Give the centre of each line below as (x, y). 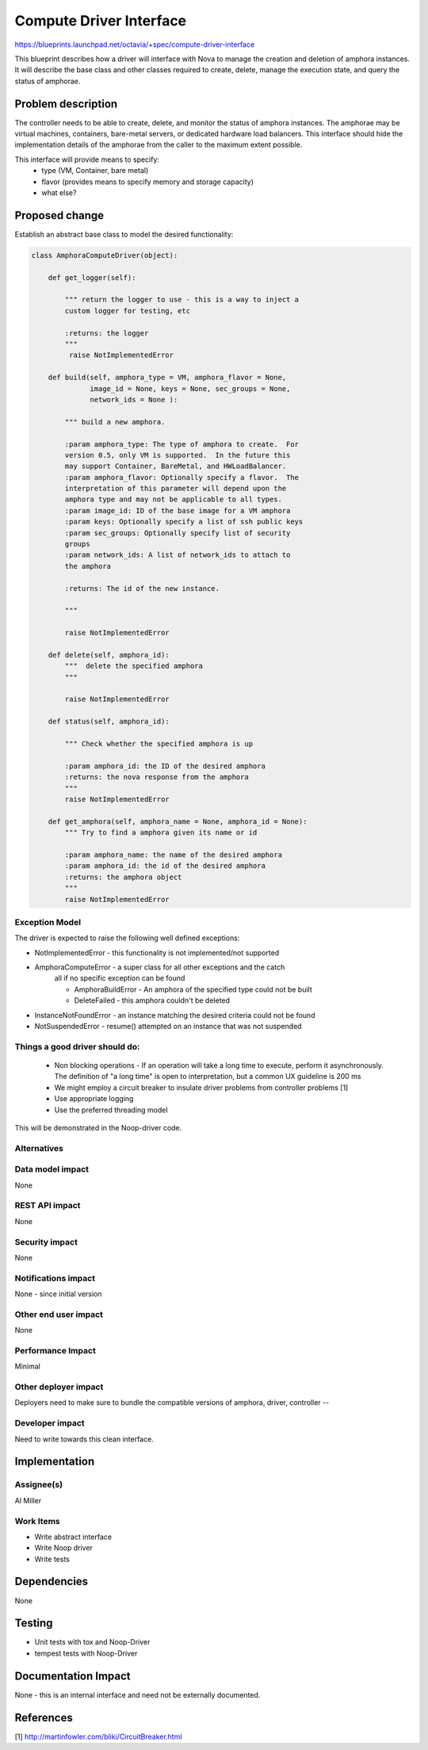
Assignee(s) (39, 1485)
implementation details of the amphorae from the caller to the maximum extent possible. (159, 145)
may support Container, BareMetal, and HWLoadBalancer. (176, 466)
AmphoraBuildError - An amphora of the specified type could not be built (193, 989)
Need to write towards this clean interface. (84, 1439)
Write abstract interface (73, 1537)
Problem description (66, 104)
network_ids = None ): (134, 399)
